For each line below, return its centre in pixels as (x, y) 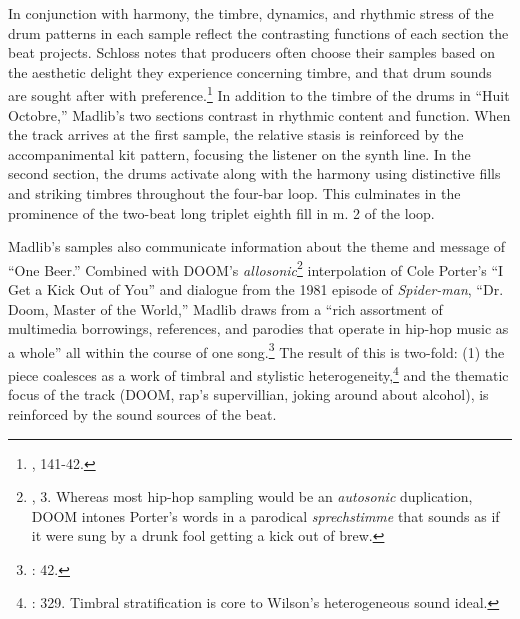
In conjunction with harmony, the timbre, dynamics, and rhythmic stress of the (251, 13)
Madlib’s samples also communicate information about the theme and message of (257, 246)
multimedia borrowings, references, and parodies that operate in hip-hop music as (258, 328)
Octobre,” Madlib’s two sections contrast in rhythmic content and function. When (259, 114)
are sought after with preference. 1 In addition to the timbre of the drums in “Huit (259, 94)
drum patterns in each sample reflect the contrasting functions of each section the (258, 32)
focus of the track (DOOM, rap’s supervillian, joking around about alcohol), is (248, 394)
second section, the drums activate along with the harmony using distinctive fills (254, 173)
